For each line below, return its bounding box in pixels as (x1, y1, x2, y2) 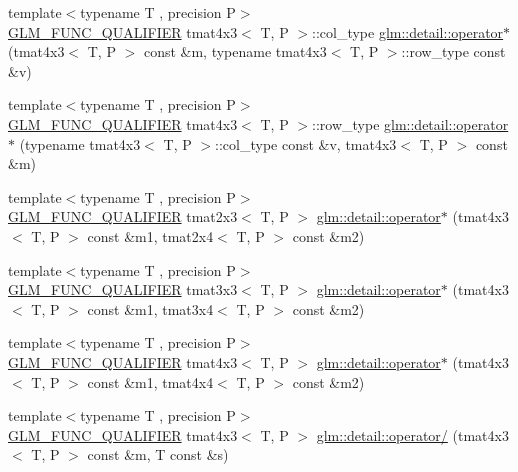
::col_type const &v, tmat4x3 (215, 133, 397, 154)
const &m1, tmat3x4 (87, 298, 214, 319)
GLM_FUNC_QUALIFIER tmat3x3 (8, 279, 238, 300)
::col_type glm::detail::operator (312, 21, 504, 42)
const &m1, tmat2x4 (87, 225, 214, 246)
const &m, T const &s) (87, 444, 229, 465)
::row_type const (401, 41, 506, 62)
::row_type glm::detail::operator (312, 113, 509, 134)
